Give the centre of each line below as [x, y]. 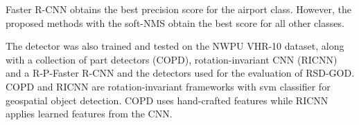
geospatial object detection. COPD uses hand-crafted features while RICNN [167, 100]
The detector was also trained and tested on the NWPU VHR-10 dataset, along [175, 46]
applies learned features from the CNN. [89, 114]
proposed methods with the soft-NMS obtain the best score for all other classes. [175, 22]
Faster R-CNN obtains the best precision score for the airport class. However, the [178, 9]
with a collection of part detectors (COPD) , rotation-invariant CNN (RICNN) [172, 59]
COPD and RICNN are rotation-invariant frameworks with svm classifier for [168, 86]
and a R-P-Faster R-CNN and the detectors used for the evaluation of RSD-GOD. [180, 73]
